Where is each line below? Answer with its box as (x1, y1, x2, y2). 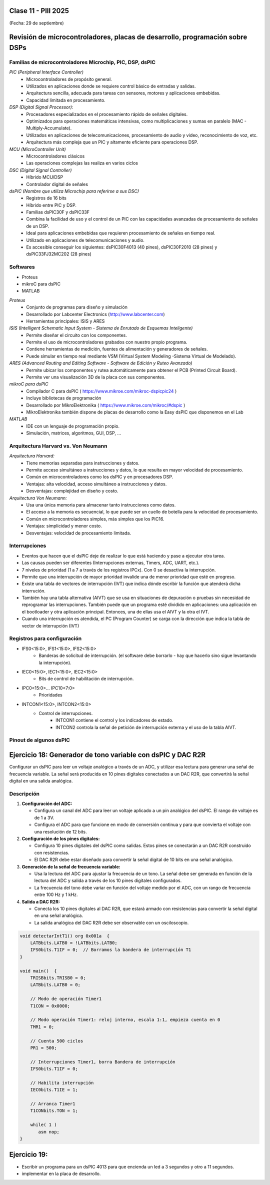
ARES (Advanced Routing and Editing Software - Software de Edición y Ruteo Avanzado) (9, 360, 192, 366)
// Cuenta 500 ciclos (30, 1038, 83, 1043)
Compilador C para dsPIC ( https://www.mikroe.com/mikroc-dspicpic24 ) (26, 388, 177, 394)
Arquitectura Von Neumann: (9, 495, 67, 501)
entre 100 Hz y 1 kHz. (34, 891, 78, 897)
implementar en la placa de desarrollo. (21, 1170, 101, 1176)
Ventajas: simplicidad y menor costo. (26, 523, 102, 529)
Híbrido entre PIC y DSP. (26, 202, 77, 208)
